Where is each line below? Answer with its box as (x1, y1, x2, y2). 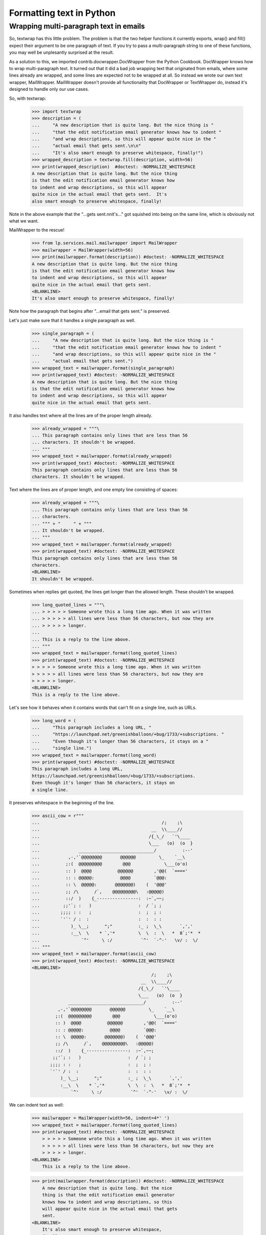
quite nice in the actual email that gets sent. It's (32, 192, 167, 197)
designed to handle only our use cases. (9, 86, 89, 92)
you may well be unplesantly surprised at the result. (9, 49, 114, 55)
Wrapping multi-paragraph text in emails (9, 22, 145, 31)
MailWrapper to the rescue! (9, 227, 65, 233)
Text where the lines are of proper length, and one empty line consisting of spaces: (9, 487, 178, 493)
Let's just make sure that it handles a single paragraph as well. (9, 317, 135, 323)
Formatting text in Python (9, 7, 116, 18)
